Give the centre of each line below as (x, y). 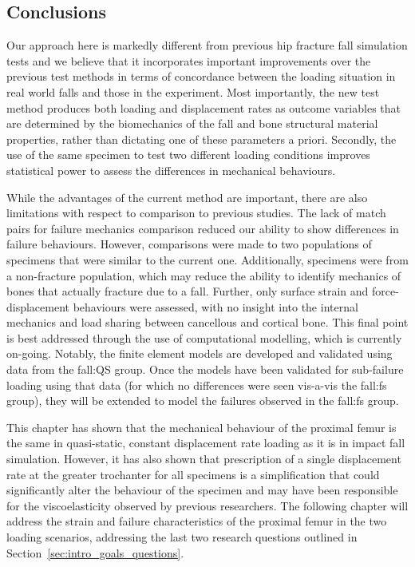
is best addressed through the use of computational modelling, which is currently (204, 337)
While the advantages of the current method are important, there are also (187, 197)
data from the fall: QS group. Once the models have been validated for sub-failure (205, 369)
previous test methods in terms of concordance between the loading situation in (201, 76)
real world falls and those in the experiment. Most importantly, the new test (193, 91)
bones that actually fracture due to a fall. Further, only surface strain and (188, 291)
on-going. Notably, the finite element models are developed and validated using (200, 353)
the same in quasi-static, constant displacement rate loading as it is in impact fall (206, 443)
